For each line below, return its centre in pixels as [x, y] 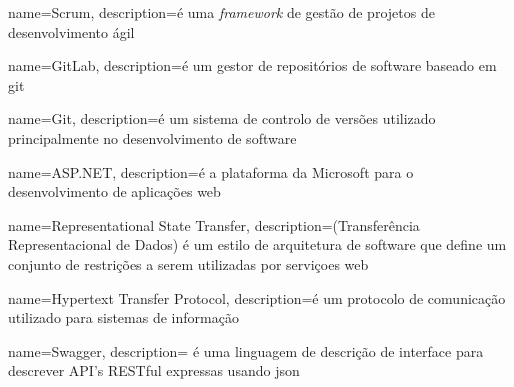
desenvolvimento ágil [71, 31]
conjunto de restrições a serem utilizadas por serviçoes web [188, 263]
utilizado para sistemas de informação [123, 317]
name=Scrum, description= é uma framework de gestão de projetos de [221, 12]
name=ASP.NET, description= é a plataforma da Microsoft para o [211, 171]
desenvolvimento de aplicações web [114, 191]
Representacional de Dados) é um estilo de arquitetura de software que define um [257, 244]
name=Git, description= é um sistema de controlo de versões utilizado [222, 118]
